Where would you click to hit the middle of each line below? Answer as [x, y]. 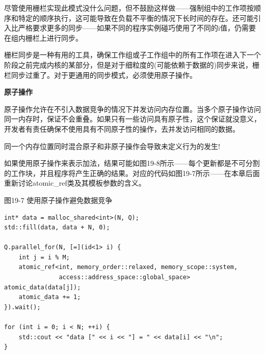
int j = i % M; [44, 257]
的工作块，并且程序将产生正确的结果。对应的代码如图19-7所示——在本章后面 [132, 173]
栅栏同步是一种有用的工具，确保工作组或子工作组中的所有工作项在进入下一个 [132, 55]
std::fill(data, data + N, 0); [57, 228]
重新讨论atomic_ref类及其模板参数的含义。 [75, 183]
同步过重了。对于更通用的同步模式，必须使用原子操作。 [104, 75]
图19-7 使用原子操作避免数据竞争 [58, 200]
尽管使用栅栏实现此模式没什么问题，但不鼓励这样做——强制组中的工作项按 [129, 8]
